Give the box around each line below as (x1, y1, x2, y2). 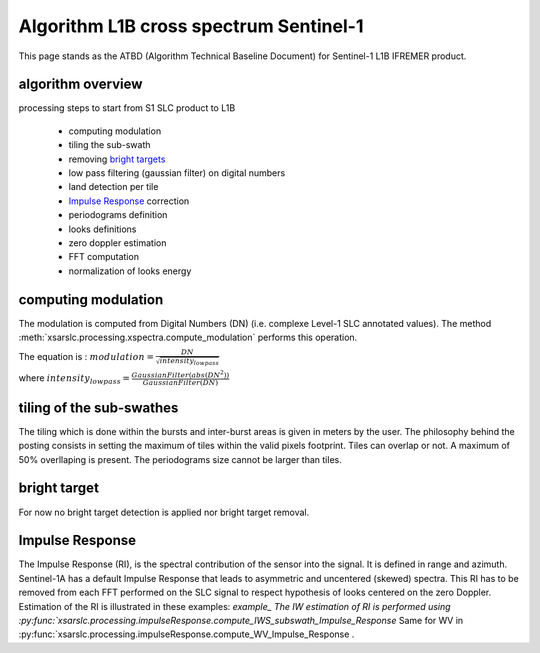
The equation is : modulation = (18, 351, 155, 363)
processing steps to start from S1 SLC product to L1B (18, 102, 236, 114)
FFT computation (68, 251, 140, 263)
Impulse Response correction (68, 195, 190, 207)
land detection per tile (68, 181, 159, 193)
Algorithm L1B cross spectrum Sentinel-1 (18, 15, 364, 37)
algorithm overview (18, 76, 143, 93)
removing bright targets (68, 153, 166, 165)
